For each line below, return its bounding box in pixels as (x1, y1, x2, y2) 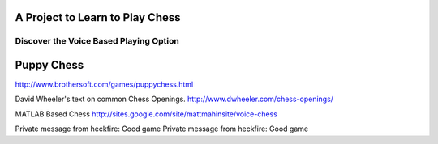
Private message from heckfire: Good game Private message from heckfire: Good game (15, 124, 308, 133)
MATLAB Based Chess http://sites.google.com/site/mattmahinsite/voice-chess (15, 109, 277, 119)
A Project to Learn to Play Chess (15, 11, 181, 24)
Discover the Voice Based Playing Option (15, 36, 180, 47)
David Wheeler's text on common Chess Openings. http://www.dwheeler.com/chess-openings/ (15, 94, 334, 104)
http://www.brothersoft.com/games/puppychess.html (15, 79, 194, 89)
